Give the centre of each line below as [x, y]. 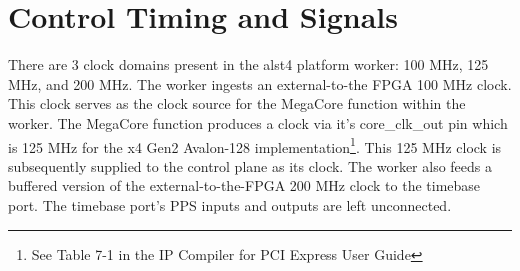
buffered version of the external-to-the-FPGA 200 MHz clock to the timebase [244, 185]
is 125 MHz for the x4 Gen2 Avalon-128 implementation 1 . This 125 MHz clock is [255, 145]
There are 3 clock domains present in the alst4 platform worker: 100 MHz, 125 [248, 64]
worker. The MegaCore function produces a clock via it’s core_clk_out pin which [258, 122]
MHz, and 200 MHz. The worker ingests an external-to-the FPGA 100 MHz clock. [260, 83]
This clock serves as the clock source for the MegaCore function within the [237, 103]
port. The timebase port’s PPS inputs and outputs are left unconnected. [230, 204]
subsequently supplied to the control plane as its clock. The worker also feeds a [250, 165]
